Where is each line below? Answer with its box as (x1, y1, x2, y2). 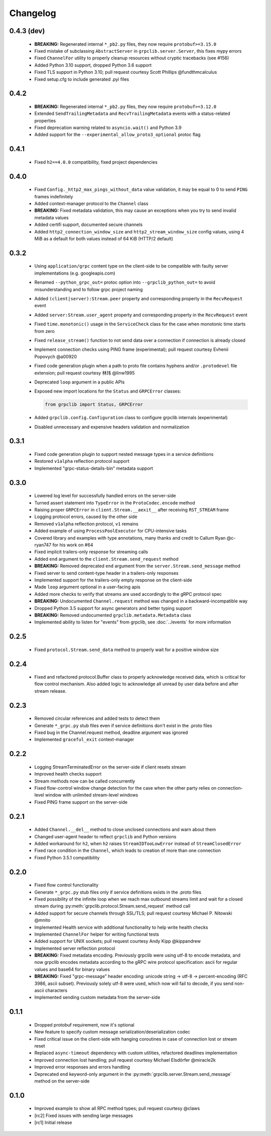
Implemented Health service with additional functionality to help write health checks (34, 924, 208, 930)
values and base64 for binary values (34, 966, 110, 972)
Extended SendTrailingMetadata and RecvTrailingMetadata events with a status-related (34, 110, 230, 116)
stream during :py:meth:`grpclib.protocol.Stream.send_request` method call (34, 903, 191, 909)
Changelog (9, 8, 56, 19)
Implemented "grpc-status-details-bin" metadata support (34, 465, 153, 471)
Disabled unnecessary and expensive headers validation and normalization (34, 424, 190, 430)
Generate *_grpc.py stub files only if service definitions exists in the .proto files (34, 889, 202, 895)
